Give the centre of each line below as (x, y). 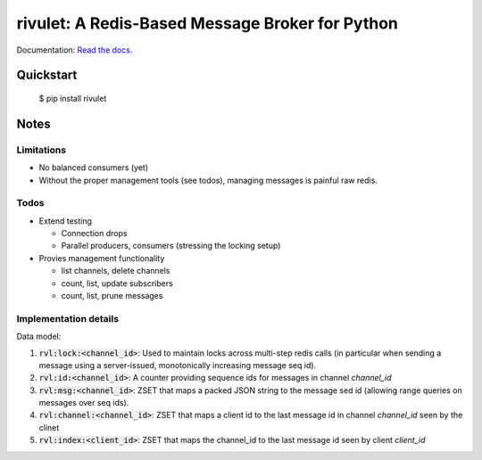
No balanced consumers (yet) (94, 168)
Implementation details (68, 318)
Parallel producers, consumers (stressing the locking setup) (171, 246)
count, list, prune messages (112, 295)
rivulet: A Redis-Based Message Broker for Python (208, 23)
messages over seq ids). (84, 403)
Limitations (42, 150)
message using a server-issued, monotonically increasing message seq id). (178, 365)
